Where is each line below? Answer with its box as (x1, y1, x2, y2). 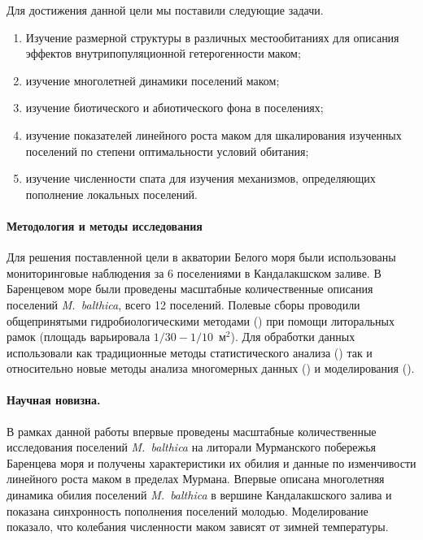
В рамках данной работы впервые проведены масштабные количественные (7, 422, 377, 439)
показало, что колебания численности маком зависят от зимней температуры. (7, 518, 389, 535)
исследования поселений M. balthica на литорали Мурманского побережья (7, 438, 377, 456)
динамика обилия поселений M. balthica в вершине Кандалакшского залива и (7, 486, 392, 503)
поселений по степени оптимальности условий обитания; (25, 142, 309, 159)
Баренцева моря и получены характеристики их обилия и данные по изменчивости (7, 454, 416, 471)
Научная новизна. (7, 391, 101, 408)
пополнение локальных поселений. (25, 185, 198, 202)
